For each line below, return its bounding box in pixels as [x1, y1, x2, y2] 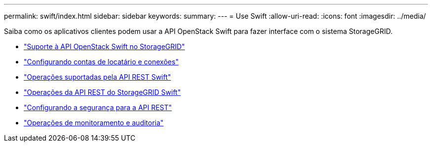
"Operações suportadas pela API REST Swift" [24, 73, 171, 81]
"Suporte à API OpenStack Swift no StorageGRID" [24, 42, 185, 51]
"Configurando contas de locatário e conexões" [24, 58, 179, 66]
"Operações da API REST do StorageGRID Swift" [24, 88, 181, 96]
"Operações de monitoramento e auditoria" [24, 118, 164, 127]
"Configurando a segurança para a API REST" [24, 103, 172, 112]
